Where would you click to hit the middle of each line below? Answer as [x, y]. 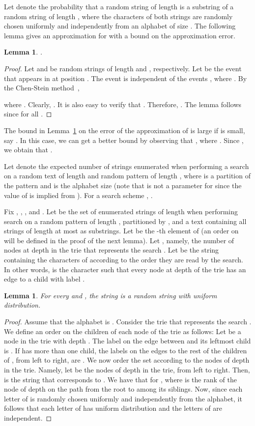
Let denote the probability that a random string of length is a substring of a [119, 6]
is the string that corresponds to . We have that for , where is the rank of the [120, 379]
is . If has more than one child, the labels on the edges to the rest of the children [126, 350]
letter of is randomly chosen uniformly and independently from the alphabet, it [123, 398]
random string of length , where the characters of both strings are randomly [118, 16]
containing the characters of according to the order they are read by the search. [124, 260]
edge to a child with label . [44, 279]
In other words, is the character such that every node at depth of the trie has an [125, 269]
